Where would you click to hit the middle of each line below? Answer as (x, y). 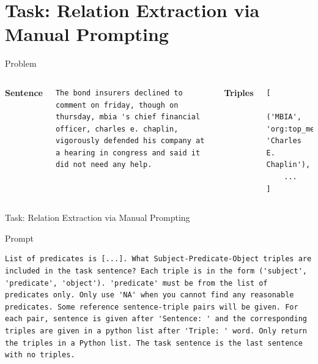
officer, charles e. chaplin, (117, 129)
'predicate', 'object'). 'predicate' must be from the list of (136, 283)
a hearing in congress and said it (128, 153)
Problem (21, 63)
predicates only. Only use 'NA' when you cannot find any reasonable (150, 295)
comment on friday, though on (117, 105)
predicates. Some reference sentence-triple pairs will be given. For (152, 307)
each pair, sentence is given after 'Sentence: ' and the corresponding (156, 319)
